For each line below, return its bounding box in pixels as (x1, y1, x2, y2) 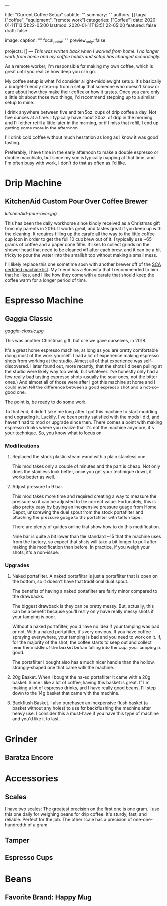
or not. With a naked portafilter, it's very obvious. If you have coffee (12, 629, 151, 635)
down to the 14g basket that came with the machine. (12, 690, 120, 696)
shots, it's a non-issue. (12, 549, 59, 555)
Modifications (5, 442, 40, 449)
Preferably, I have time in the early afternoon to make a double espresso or (5, 149, 159, 155)
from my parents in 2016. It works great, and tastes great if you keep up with (5, 225, 162, 231)
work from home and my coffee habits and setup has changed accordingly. (5, 53, 161, 59)
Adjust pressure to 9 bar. (12, 484, 63, 490)
